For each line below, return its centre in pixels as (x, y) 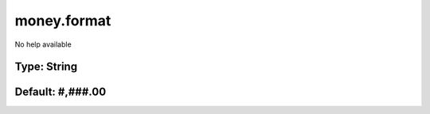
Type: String (46, 67)
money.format (63, 21)
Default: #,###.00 (61, 92)
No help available (43, 44)
